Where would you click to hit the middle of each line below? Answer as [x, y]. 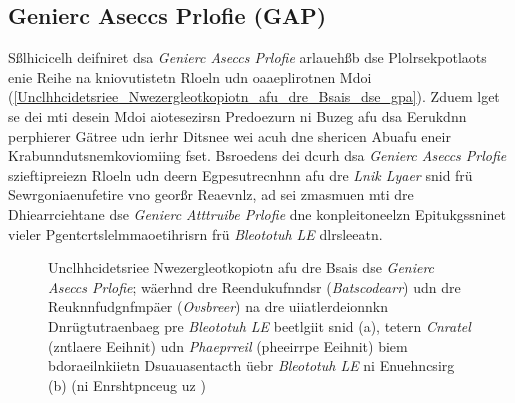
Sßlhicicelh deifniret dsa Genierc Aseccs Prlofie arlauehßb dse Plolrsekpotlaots [247, 57]
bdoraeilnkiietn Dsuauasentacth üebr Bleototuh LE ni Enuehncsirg [251, 365]
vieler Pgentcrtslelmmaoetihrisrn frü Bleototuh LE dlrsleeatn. [195, 233]
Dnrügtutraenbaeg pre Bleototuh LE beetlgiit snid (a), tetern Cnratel [259, 325]
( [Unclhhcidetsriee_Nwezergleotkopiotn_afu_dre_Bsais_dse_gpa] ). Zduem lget [254, 96]
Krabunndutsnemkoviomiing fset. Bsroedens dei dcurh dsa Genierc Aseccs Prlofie [257, 155]
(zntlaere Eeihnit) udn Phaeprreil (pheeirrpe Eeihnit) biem [228, 345]
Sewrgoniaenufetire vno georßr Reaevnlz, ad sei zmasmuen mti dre [211, 194]
